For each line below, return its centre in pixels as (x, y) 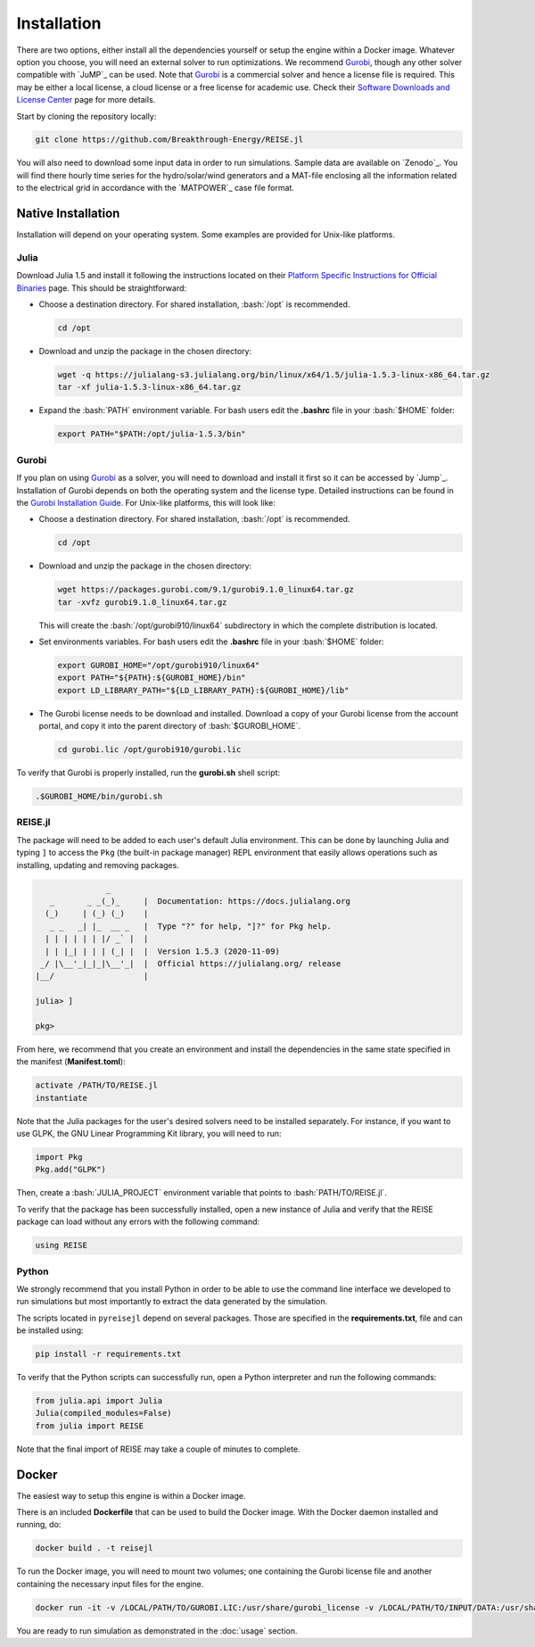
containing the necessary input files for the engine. (110, 1584)
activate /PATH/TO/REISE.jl (96, 1085)
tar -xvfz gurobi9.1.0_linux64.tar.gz (142, 602)
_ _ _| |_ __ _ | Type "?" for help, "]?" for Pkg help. (190, 926)
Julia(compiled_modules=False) (104, 1413)
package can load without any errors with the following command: (138, 1221)
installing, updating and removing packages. (98, 865)
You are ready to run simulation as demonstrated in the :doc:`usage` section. (157, 1630)
